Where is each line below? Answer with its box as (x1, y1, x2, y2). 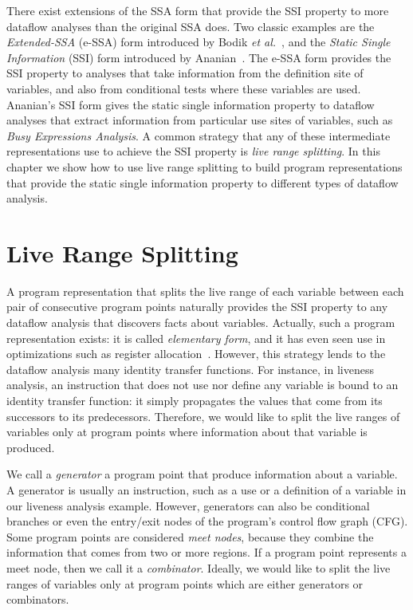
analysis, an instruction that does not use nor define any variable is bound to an (6, 376, 399, 393)
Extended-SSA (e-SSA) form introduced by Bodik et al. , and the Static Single (6, 33, 391, 50)
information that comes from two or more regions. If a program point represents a (6, 544, 407, 561)
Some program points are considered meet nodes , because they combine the (6, 528, 374, 545)
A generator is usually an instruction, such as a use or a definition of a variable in (6, 481, 407, 498)
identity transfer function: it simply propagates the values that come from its (6, 392, 383, 408)
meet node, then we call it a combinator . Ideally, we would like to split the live (6, 559, 391, 576)
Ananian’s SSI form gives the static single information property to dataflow (6, 96, 375, 112)
